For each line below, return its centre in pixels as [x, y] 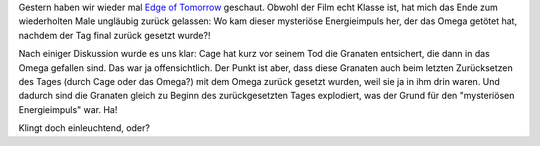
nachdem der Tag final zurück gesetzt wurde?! [114, 35]
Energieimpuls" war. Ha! [68, 109]
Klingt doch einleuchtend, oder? [84, 128]
